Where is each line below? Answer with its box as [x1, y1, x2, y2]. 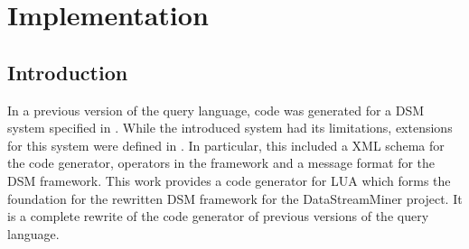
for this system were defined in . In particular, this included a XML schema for [7, 135, 445, 154]
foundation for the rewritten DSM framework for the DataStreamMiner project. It [7, 189, 463, 207]
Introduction [7, 58, 128, 86]
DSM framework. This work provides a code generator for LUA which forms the [7, 171, 451, 189]
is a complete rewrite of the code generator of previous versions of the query [7, 207, 429, 226]
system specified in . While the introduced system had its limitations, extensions [7, 118, 453, 137]
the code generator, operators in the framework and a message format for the [7, 153, 436, 172]
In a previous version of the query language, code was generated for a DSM [7, 100, 425, 119]
